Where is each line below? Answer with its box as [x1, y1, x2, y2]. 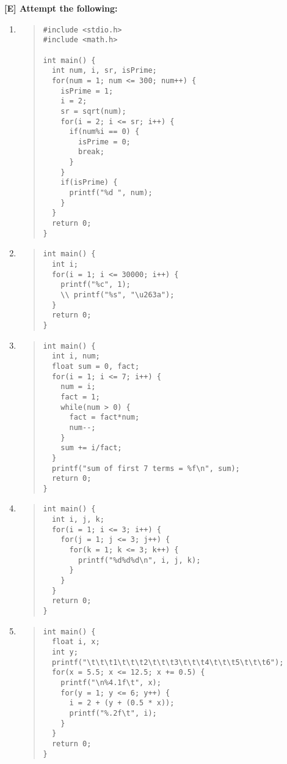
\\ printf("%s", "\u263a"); [60, 291, 175, 299]
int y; [51, 648, 78, 656]
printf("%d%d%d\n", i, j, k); [78, 555, 201, 565]
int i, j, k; [51, 515, 104, 524]
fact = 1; [60, 392, 100, 401]
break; [78, 147, 104, 157]
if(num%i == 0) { [69, 127, 140, 136]
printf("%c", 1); [60, 280, 131, 289]
